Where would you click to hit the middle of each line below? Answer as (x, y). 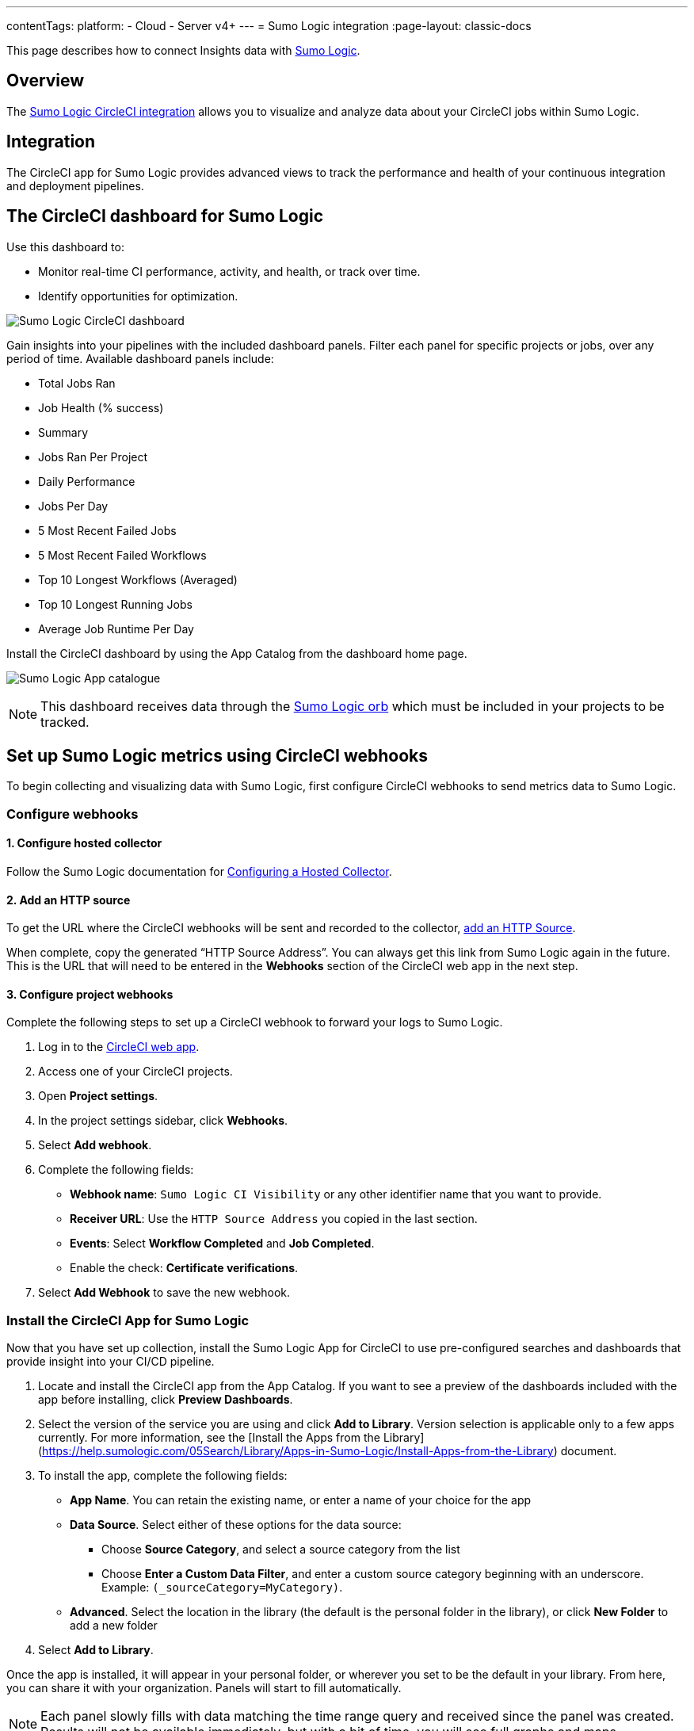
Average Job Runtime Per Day (116, 629)
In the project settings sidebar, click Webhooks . (163, 1121)
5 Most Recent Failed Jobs (107, 530)
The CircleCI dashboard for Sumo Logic (165, 216)
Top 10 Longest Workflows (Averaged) (138, 579)
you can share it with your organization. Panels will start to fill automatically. (204, 1688)
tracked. (65, 722)
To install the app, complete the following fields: (163, 1476)
